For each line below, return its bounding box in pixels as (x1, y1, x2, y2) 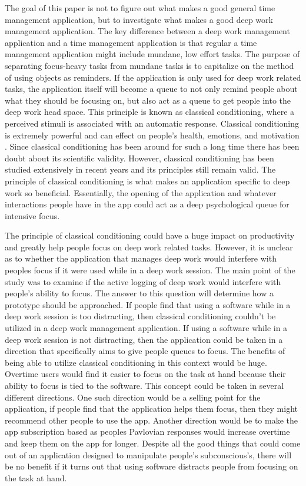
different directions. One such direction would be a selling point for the (5, 391, 261, 403)
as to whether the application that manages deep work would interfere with (5, 252, 277, 265)
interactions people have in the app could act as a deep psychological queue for (5, 198, 290, 210)
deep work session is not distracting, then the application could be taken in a (5, 333, 283, 345)
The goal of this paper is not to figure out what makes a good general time (5, 2, 275, 14)
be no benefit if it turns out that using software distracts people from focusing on (5, 460, 298, 472)
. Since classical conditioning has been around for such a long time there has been (5, 140, 300, 153)
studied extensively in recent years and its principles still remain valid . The (5, 163, 276, 176)
